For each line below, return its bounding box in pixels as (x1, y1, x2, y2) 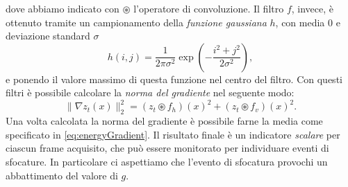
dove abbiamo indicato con (6, 1, 119, 15)
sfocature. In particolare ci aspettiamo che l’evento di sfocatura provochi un (6, 154, 328, 169)
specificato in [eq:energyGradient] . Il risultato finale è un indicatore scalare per (6, 127, 340, 141)
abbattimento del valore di (6, 168, 118, 182)
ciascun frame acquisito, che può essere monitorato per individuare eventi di (6, 141, 329, 155)
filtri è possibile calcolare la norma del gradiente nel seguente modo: (6, 85, 295, 100)
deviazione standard (6, 28, 90, 43)
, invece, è (291, 1, 334, 15)
